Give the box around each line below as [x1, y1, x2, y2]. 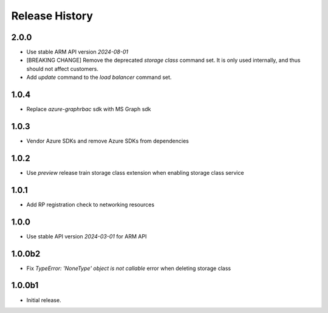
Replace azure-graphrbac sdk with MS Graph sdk [26, 106, 151, 113]
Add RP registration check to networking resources [26, 201, 155, 208]
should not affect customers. [26, 65, 98, 72]
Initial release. [26, 296, 61, 303]
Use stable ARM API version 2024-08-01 [26, 49, 129, 56]
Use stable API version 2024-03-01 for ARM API [26, 232, 147, 240]
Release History [11, 9, 94, 22]
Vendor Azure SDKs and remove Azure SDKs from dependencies [26, 137, 190, 145]
